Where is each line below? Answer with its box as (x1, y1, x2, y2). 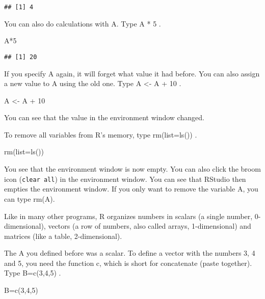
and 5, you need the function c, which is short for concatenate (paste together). (4, 257, 252, 268)
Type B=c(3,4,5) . (4, 267, 61, 278)
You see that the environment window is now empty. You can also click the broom (4, 164, 261, 174)
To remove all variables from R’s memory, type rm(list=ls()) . (4, 129, 197, 140)
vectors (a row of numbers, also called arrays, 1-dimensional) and (48, 221, 251, 231)
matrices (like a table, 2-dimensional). (4, 230, 122, 241)
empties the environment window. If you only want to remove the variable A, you (4, 183, 258, 194)
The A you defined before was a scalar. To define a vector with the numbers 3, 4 (4, 248, 255, 258)
